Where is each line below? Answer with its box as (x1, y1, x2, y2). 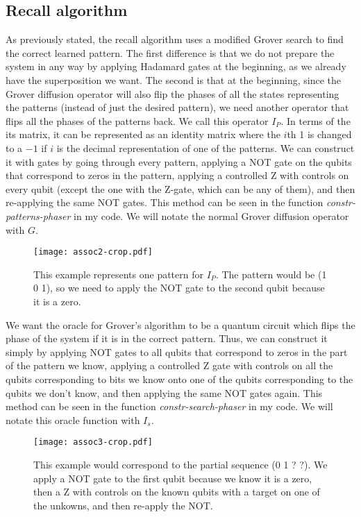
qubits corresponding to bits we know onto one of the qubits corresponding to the (6, 371, 353, 386)
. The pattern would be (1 (215, 266, 327, 281)
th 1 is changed (287, 127, 352, 142)
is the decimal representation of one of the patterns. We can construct (56, 140, 355, 155)
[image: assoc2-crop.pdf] (33, 247, 153, 257)
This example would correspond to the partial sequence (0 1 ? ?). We (33, 457, 328, 471)
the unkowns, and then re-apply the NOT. (33, 498, 213, 512)
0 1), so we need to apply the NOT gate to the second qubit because (33, 280, 325, 295)
